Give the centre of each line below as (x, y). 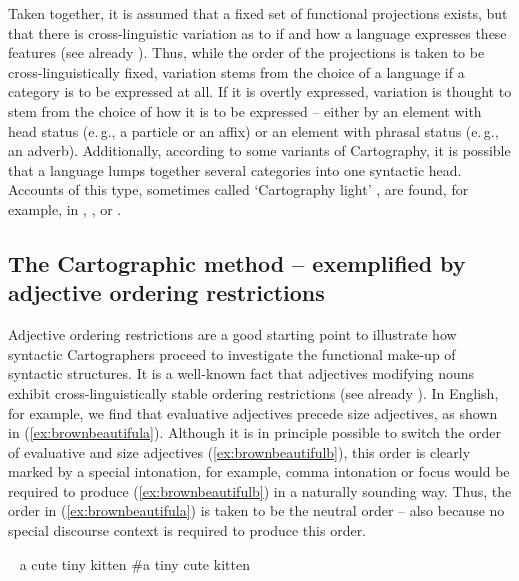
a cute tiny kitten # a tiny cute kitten (134, 563)
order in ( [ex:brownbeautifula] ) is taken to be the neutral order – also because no (256, 510)
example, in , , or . (65, 208)
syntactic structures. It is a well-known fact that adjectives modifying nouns (241, 373)
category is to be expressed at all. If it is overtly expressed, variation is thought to (260, 91)
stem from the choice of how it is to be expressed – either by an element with (245, 110)
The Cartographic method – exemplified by (237, 262)
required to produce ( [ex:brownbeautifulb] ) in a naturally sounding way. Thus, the (260, 490)
